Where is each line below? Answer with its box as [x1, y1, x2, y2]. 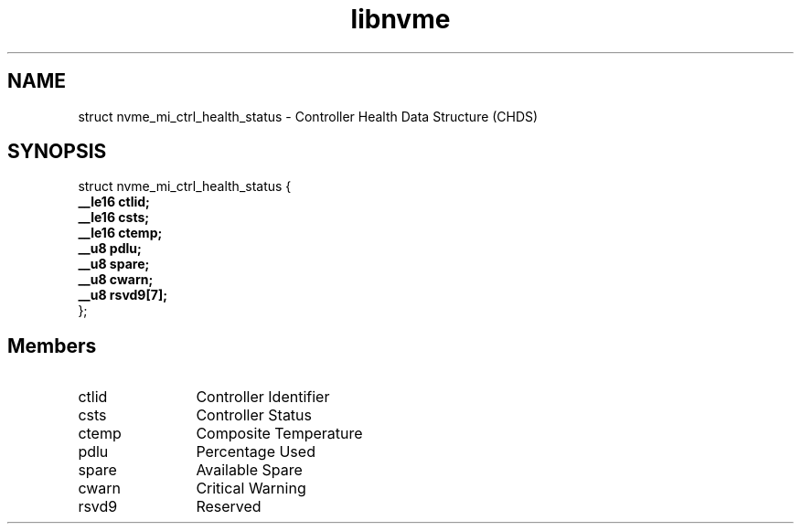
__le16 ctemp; [78, 225, 163, 241]
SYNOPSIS [7, 140, 107, 164]
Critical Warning [196, 479, 306, 498]
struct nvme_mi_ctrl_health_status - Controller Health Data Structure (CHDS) [78, 108, 539, 124]
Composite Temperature [196, 424, 363, 443]
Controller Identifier [196, 388, 330, 407]
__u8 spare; [78, 256, 150, 272]
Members [7, 334, 97, 357]
